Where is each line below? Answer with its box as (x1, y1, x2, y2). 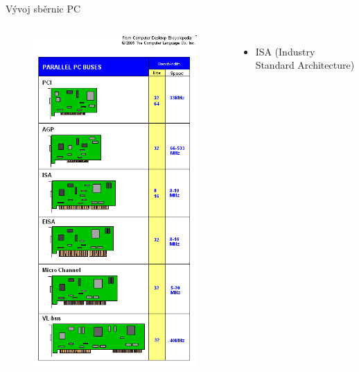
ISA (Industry (255, 44, 315, 58)
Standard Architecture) (255, 58, 355, 72)
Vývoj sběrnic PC (6, 1, 81, 15)
